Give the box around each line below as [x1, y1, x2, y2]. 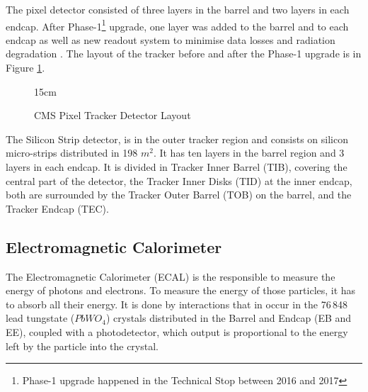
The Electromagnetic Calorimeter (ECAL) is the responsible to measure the [6, 269, 335, 284]
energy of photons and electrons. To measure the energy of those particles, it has [6, 283, 356, 298]
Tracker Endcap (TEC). [6, 201, 109, 215]
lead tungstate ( [6, 310, 75, 325]
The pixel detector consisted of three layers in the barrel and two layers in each [6, 2, 350, 16]
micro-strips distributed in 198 [6, 145, 138, 160]
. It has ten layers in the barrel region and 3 [153, 145, 345, 160]
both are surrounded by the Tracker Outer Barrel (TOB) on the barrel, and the [6, 187, 352, 202]
